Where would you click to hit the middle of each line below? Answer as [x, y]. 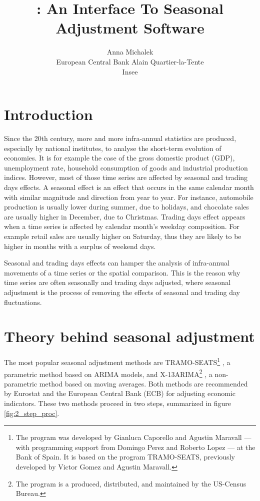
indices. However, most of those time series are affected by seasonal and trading [126, 177]
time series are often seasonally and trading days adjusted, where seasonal [117, 282]
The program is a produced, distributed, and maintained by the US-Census [131, 483]
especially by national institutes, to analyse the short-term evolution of [113, 148]
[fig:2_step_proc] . [32, 413]
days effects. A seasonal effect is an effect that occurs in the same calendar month [129, 187]
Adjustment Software [130, 28]
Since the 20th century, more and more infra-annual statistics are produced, [120, 138]
